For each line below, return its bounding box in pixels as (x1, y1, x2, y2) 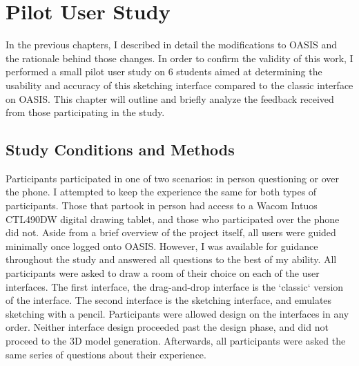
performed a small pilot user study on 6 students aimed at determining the (6, 64, 322, 79)
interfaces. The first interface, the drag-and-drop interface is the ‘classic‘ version (6, 279, 344, 293)
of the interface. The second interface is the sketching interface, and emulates (6, 293, 332, 307)
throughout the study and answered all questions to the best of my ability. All (6, 252, 337, 267)
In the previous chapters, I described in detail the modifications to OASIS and (6, 37, 337, 52)
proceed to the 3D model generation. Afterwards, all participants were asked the (6, 334, 346, 348)
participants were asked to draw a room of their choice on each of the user (6, 266, 320, 280)
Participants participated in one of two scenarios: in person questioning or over (6, 171, 340, 185)
